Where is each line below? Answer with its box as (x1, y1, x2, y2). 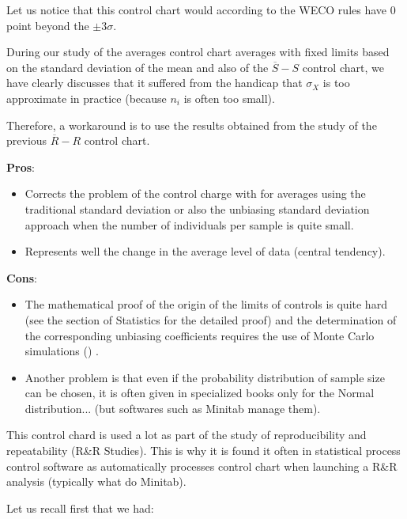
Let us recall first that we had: (6, 499, 154, 516)
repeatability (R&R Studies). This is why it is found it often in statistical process (6, 442, 401, 459)
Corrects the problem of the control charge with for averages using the (24, 185, 366, 202)
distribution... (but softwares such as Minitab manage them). (24, 400, 321, 416)
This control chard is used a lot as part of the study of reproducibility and (6, 426, 367, 443)
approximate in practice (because (6, 89, 167, 106)
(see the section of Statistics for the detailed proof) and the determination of (24, 311, 397, 328)
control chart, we (302, 59, 384, 75)
